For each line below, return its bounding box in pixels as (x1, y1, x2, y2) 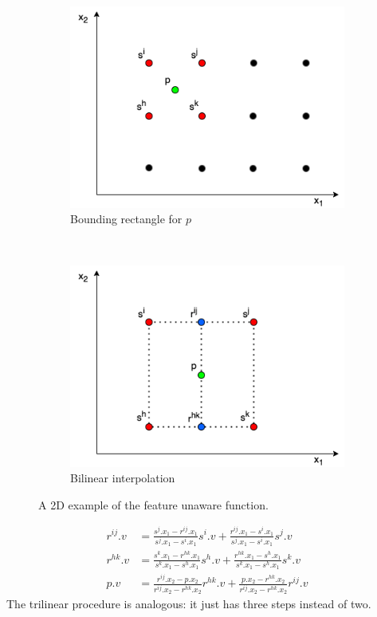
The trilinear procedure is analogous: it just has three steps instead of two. (6, 595, 371, 612)
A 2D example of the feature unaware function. (38, 496, 269, 513)
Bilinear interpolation (70, 470, 175, 486)
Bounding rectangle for (70, 210, 183, 227)
